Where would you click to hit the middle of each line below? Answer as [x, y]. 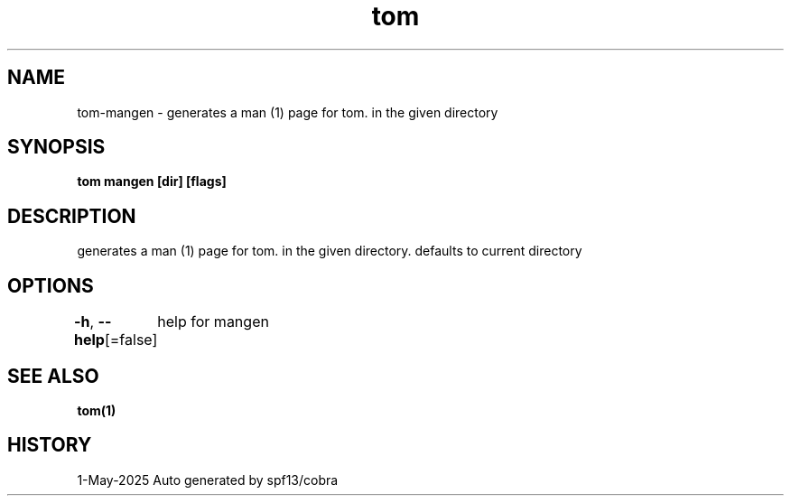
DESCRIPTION [72, 216]
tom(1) [97, 410]
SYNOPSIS [56, 147]
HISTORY [50, 445]
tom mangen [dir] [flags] [152, 182]
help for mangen [213, 322]
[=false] [131, 340]
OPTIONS [51, 285]
